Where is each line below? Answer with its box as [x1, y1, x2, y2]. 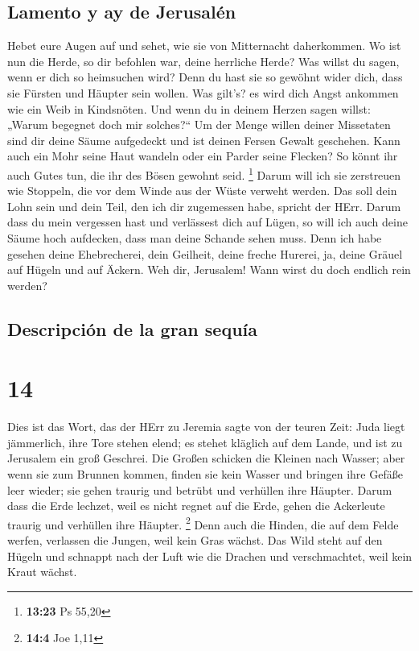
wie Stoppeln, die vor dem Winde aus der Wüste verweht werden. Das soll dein [7, 182, 397, 199]
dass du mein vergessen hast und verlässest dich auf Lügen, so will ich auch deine [7, 214, 408, 230]
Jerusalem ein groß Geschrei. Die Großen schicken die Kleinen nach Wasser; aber [7, 450, 405, 466]
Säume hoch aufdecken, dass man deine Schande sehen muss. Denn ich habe [7, 229, 382, 246]
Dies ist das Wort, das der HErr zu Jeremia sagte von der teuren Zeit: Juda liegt [7, 418, 405, 435]
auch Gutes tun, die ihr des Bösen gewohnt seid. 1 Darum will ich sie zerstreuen [7, 164, 401, 183]
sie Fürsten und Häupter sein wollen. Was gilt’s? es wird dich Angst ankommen [7, 84, 399, 101]
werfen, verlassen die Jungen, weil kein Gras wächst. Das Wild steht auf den [7, 532, 383, 549]
